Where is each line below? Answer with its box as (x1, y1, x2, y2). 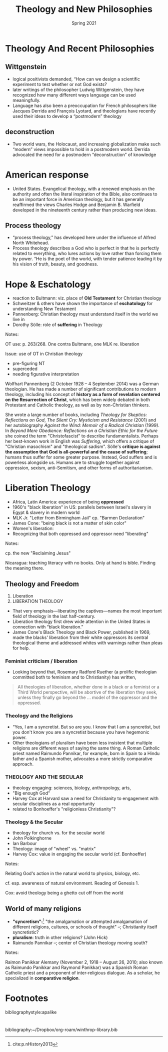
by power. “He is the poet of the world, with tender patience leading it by (12, 256, 162, 262)
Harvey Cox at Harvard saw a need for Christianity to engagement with (12, 795, 159, 801)
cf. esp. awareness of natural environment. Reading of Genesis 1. (5, 880, 139, 886)
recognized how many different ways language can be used (12, 91, 136, 98)
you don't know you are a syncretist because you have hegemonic (12, 729, 149, 735)
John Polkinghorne (12, 835, 51, 841)
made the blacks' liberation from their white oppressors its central (12, 634, 148, 640)
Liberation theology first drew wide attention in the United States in (12, 618, 151, 624)
